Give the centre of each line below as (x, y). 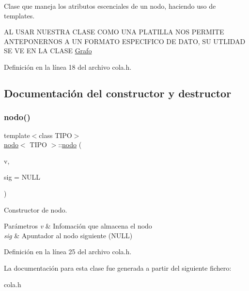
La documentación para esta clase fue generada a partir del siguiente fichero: (118, 268)
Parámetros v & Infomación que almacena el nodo (78, 226)
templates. (19, 15)
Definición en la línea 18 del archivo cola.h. (68, 67)
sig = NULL (22, 177)
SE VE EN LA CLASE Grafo (48, 51)
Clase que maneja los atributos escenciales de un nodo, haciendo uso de (110, 6)
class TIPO (55, 135)
